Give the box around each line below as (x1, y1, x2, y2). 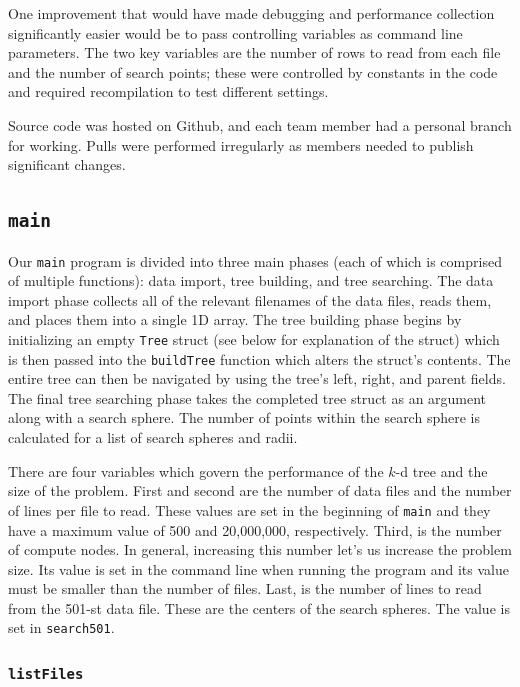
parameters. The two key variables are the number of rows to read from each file (8, 42, 501, 63)
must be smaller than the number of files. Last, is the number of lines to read (8, 578, 482, 599)
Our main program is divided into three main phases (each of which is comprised (8, 250, 502, 271)
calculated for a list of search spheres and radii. (8, 427, 298, 448)
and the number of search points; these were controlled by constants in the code (8, 61, 498, 82)
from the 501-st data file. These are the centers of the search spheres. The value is (8, 597, 510, 618)
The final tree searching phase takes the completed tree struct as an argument (8, 387, 487, 408)
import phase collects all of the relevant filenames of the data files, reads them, (8, 289, 492, 310)
